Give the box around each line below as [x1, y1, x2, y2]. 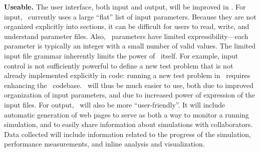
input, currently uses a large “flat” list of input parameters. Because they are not [4, 11, 256, 21]
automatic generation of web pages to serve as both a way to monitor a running [4, 109, 249, 119]
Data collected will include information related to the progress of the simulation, [4, 128, 251, 139]
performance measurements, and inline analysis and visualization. [4, 138, 205, 149]
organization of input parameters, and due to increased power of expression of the [4, 89, 255, 100]
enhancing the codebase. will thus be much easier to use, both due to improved [4, 79, 253, 90]
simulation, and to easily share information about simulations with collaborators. [4, 119, 253, 129]
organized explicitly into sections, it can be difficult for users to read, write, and [4, 21, 249, 31]
